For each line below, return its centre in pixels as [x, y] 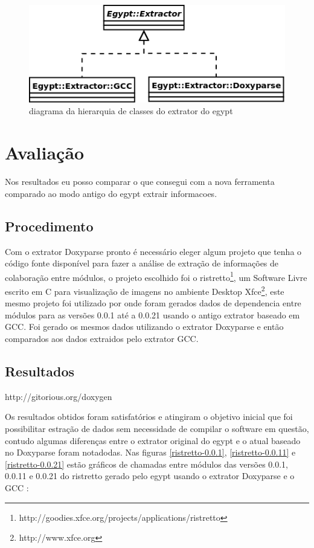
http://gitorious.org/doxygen [59, 396]
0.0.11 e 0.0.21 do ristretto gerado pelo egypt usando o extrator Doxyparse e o [150, 476]
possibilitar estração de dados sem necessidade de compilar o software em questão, [157, 429]
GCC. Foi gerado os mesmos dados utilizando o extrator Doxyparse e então [144, 327]
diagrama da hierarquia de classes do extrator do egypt [131, 111]
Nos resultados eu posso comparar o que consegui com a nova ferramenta [140, 182]
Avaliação [45, 153]
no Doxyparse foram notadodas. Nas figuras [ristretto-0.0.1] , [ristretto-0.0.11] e [150, 452]
